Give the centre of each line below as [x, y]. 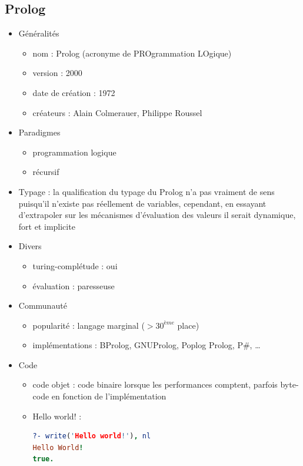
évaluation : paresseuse [74, 285]
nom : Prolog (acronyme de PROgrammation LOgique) [132, 53]
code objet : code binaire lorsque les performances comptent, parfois [155, 384]
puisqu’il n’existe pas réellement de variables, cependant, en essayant [142, 203]
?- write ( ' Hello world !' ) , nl [92, 436]
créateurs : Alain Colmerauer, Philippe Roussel [117, 112]
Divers [30, 246]
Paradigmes [39, 132]
